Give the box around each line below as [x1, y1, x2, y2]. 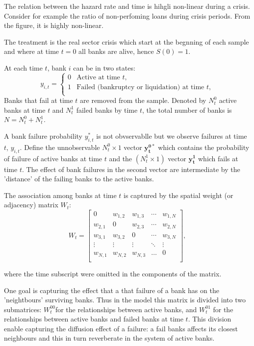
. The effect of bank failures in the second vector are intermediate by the [22, 164, 240, 174]
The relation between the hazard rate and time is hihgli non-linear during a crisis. [4, 1, 250, 11]
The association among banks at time [4, 190, 117, 200]
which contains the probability [158, 142, 250, 152]
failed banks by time [76, 104, 138, 115]
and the [109, 153, 132, 163]
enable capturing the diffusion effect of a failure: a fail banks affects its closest [4, 323, 238, 333]
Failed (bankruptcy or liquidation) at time [76, 83, 204, 91]
